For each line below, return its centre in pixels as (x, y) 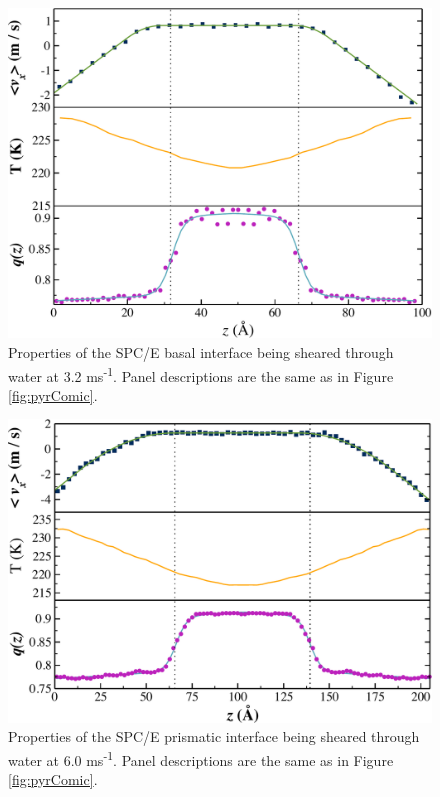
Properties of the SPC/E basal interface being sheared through (201, 352)
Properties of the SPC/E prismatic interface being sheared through (214, 736)
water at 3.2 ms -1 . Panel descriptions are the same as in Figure (201, 374)
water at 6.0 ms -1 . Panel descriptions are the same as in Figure (201, 758)
